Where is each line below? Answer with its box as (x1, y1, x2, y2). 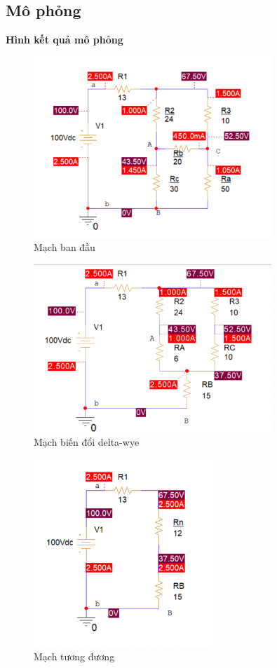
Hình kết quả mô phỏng (6, 32, 123, 47)
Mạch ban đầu (34, 240, 95, 254)
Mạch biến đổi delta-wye (34, 435, 140, 449)
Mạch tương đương (34, 649, 115, 664)
